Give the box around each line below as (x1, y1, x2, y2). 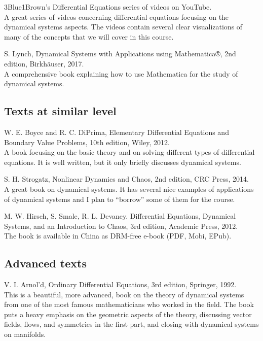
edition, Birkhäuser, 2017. (4, 58, 84, 69)
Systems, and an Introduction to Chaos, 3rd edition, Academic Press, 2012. (4, 220, 238, 231)
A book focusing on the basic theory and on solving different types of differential (4, 147, 255, 157)
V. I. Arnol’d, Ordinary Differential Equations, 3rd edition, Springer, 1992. (4, 279, 237, 290)
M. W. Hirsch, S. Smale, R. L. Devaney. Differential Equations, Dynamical (4, 211, 236, 221)
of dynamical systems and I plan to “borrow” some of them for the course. (4, 193, 235, 204)
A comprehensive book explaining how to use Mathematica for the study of (4, 68, 238, 79)
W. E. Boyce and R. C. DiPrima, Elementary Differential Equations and (4, 126, 229, 137)
